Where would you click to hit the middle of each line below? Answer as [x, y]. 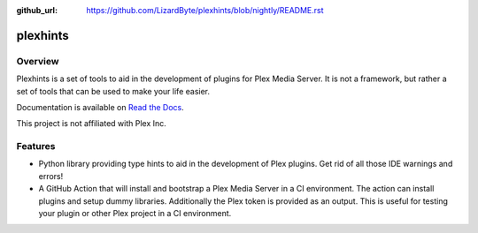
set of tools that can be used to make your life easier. [113, 91]
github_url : [37, 10]
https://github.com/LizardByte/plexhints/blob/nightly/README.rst [205, 10]
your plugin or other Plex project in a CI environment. [135, 214]
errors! [51, 176]
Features [36, 147]
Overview [38, 61]
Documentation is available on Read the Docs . [100, 107]
